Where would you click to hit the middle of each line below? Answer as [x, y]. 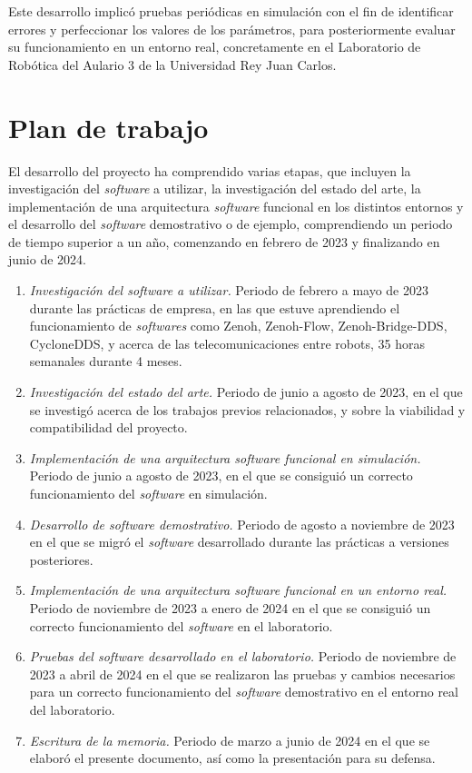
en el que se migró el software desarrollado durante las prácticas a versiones [239, 542]
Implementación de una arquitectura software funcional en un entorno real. [238, 590]
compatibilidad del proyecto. [108, 427]
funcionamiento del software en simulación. [148, 493]
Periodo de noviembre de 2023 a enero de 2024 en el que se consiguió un [230, 607]
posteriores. [61, 559]
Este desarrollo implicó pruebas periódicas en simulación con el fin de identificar [231, 11]
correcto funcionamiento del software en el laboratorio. [181, 625]
